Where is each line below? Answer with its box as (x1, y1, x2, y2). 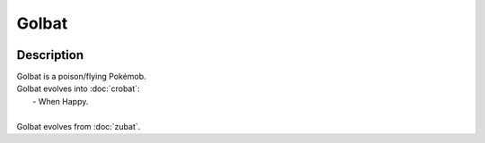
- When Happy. (32, 96, 89, 106)
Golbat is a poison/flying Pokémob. (16, 71, 147, 82)
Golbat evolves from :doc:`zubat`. (16, 121, 141, 131)
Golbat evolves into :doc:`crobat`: (16, 83, 140, 94)
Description (16, 47, 84, 63)
